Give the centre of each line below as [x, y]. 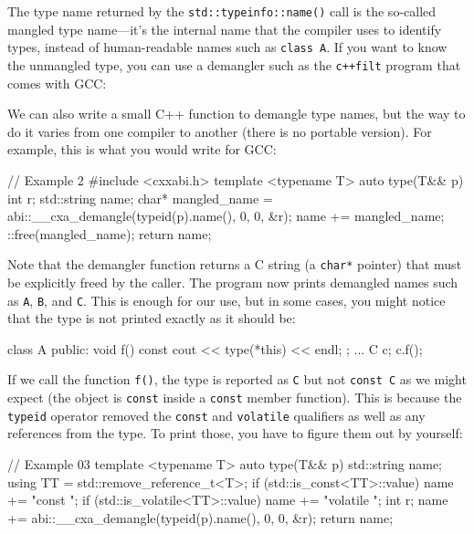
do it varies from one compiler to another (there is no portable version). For [220, 131]
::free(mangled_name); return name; [110, 233]
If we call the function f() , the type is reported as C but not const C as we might [237, 379]
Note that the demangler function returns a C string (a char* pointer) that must [235, 264]
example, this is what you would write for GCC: [142, 149]
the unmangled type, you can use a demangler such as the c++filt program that [234, 64]
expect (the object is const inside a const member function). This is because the [235, 398]
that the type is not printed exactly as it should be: [152, 318]
